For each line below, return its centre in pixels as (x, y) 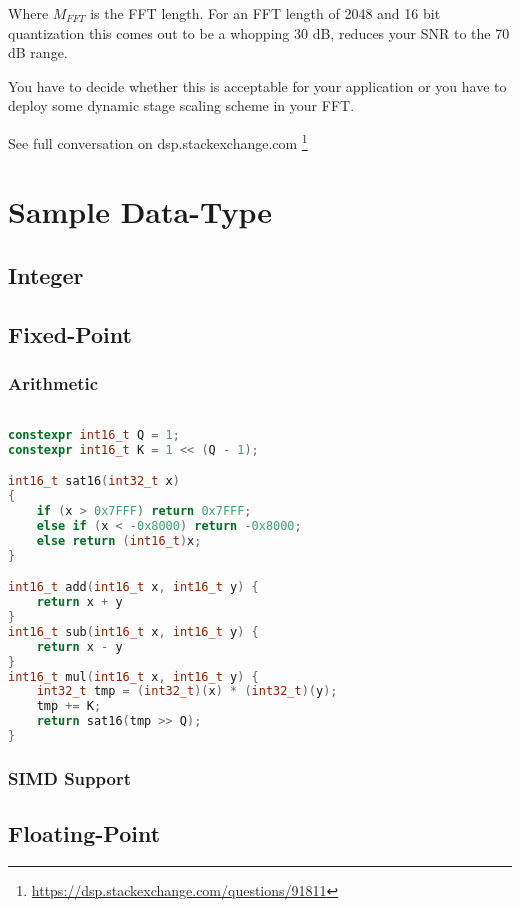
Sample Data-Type (140, 211)
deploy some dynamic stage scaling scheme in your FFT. (181, 105)
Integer (46, 274)
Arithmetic (53, 383)
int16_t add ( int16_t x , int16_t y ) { (133, 587)
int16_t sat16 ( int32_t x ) (94, 481)
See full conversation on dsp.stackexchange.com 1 (158, 141)
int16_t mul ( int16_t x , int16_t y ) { (133, 676)
